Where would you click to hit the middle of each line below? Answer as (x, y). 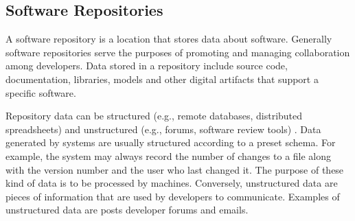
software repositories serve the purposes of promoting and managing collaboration (178, 52)
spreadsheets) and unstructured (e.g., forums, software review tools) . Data (163, 129)
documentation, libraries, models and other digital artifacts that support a (162, 79)
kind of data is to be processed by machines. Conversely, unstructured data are (172, 183)
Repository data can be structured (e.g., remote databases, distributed (154, 116)
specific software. (41, 92)
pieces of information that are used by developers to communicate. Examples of (173, 196)
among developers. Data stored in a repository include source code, (147, 66)
